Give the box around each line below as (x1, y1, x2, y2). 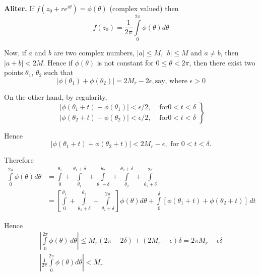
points (4, 67, 23, 78)
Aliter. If (4, 3, 34, 13)
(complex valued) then (109, 3, 179, 13)
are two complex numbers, (53, 47, 135, 58)
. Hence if (43, 57, 73, 67)
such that (44, 67, 74, 78)
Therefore (4, 155, 34, 165)
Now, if (4, 47, 26, 58)
